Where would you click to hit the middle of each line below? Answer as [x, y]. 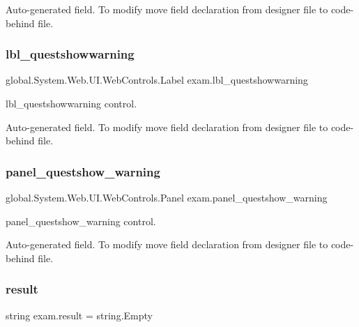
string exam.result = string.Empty [79, 315]
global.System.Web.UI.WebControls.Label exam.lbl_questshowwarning [157, 80]
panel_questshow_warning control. [81, 221]
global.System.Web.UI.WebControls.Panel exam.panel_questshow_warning [167, 197]
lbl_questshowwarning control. [71, 103]
